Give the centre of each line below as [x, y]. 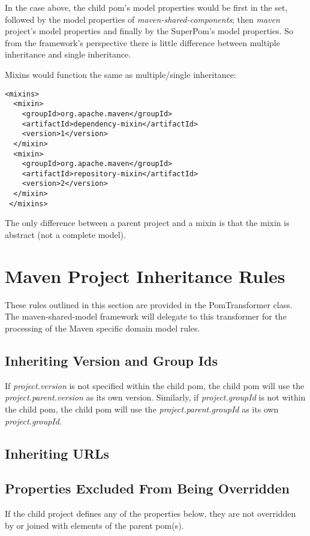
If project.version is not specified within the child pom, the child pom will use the [155, 385]
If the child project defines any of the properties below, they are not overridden [151, 514]
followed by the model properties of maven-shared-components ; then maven [142, 19]
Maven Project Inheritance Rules [145, 275]
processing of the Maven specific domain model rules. [103, 328]
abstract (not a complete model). [65, 235]
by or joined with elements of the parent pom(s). [94, 525]
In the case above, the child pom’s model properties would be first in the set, [146, 7]
